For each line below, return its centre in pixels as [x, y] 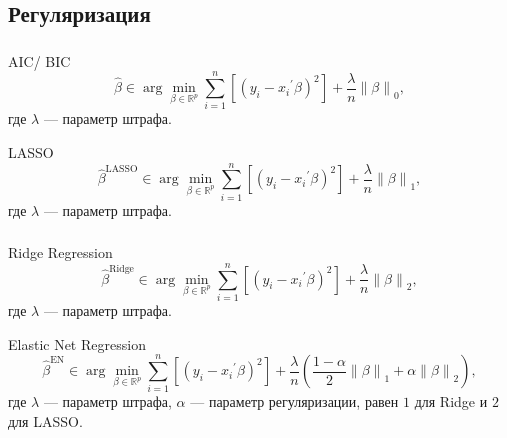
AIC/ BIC [39, 60]
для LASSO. [45, 421]
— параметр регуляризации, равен [294, 401]
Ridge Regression [60, 252]
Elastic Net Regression [77, 343]
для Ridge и [451, 401]
